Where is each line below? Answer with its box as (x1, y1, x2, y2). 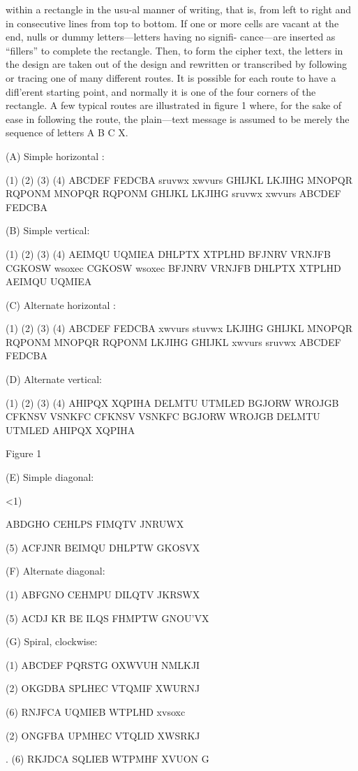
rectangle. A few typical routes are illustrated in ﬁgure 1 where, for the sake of (6, 98, 342, 113)
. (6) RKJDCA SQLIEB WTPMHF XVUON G (6, 751, 209, 766)
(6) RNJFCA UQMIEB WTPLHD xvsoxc (6, 704, 186, 719)
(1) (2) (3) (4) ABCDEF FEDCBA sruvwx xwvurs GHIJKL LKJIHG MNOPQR (6, 172, 353, 187)
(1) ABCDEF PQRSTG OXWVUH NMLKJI (6, 657, 200, 672)
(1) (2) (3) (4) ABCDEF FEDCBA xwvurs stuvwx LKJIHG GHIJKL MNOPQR (6, 321, 353, 336)
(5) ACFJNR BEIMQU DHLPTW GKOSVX (6, 540, 200, 554)
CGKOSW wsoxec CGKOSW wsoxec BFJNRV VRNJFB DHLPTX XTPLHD (6, 260, 341, 275)
